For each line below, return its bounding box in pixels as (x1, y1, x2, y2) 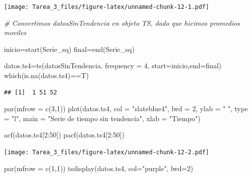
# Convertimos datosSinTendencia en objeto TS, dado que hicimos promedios (4, 17, 240, 28)
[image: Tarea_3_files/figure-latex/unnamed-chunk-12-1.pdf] (4, 3, 210, 10)
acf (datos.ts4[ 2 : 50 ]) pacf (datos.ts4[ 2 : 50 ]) (4, 130, 125, 140)
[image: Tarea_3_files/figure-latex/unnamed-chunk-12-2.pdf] (4, 149, 210, 156)
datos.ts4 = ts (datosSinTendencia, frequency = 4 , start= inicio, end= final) (4, 60, 222, 71)
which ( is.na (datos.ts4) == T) (4, 70, 89, 81)
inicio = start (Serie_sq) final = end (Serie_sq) (4, 44, 135, 54)
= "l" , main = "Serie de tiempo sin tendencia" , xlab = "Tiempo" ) (4, 113, 201, 123)
